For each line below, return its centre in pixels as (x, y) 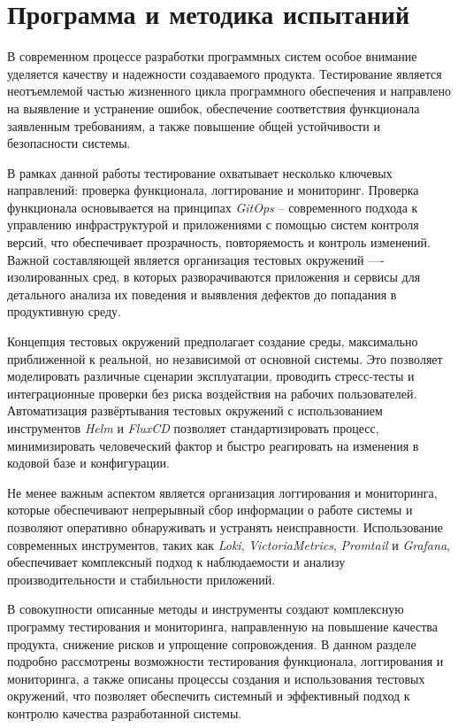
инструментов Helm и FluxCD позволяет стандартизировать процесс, (193, 428)
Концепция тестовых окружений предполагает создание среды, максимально (213, 341)
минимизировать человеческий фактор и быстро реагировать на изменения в (213, 445)
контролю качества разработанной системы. (125, 713)
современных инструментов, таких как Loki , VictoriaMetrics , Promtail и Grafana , (229, 544)
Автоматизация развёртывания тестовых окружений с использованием (195, 410)
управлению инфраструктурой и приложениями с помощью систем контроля (213, 225)
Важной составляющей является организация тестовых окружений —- (196, 259)
